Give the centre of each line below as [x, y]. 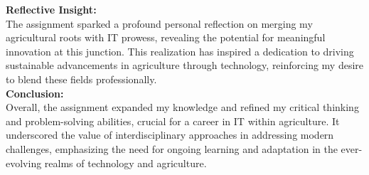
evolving [24, 163]
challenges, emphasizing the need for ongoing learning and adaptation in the [172, 148]
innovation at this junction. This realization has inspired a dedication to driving [180, 51]
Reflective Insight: [51, 9]
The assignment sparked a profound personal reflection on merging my [159, 23]
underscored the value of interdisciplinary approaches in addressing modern [170, 135]
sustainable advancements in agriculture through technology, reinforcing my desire [185, 65]
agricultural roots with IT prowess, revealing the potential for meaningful [166, 37]
